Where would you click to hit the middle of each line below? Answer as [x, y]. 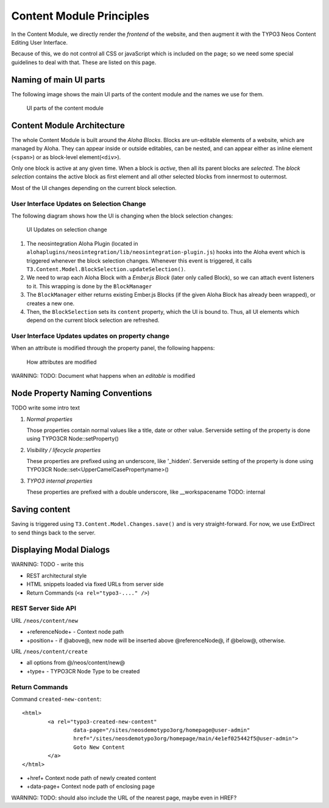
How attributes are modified [62, 362]
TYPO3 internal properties [59, 481]
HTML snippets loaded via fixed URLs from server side [95, 584]
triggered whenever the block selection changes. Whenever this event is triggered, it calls [139, 260]
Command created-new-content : [56, 699]
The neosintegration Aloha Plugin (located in [82, 243]
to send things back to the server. [53, 533]
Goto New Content [99, 747]
